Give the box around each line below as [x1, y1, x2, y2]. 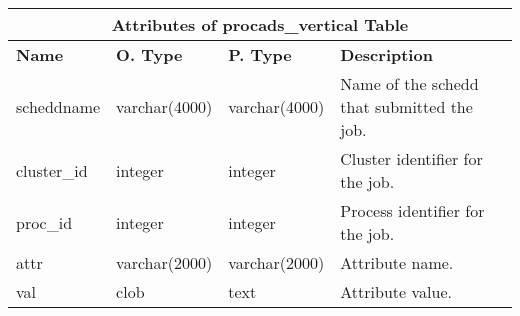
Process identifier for [340, 199, 485, 222]
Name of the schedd [340, 72, 479, 95]
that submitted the [340, 95, 473, 118]
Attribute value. [340, 280, 452, 303]
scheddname [16, 95, 101, 118]
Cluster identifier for [340, 147, 483, 170]
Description [340, 43, 433, 66]
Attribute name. [340, 251, 454, 274]
